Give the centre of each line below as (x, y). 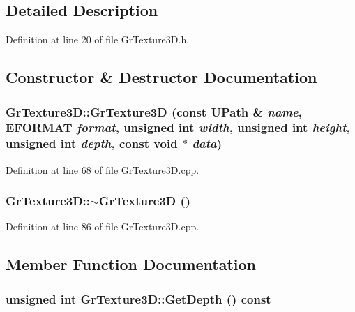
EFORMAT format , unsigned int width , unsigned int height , (178, 127)
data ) (207, 143)
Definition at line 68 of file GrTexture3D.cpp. (103, 169)
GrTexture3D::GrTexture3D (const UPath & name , (154, 111)
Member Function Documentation (131, 264)
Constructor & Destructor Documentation (161, 77)
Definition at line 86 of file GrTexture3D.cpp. (103, 226)
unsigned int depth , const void (92, 143)
